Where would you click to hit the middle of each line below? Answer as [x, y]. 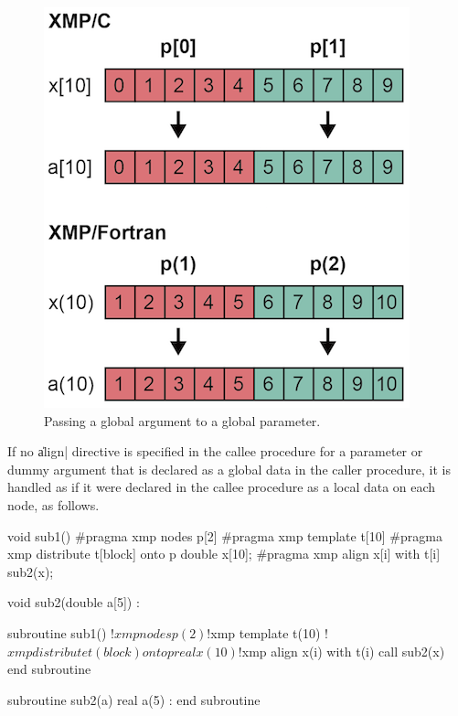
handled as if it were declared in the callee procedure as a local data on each [222, 487]
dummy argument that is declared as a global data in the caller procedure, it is [229, 469]
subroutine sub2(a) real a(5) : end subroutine [134, 699]
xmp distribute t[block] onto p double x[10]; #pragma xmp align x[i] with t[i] [224, 554]
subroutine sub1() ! [61, 632]
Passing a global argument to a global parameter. [182, 420]
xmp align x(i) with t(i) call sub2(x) [343, 651]
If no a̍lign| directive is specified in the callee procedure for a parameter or [215, 451]
